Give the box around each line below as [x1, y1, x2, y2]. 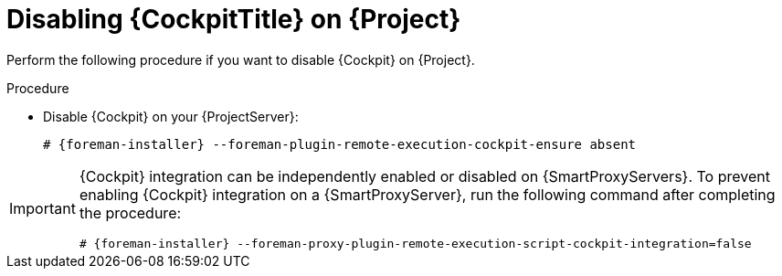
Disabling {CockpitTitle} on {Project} [6, 4, 461, 35]
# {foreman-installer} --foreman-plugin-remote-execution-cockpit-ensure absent [43, 136, 637, 152]
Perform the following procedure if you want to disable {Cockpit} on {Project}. [6, 51, 475, 68]
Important [9, 199, 76, 218]
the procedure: [79, 203, 182, 222]
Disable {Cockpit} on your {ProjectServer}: [43, 108, 299, 124]
